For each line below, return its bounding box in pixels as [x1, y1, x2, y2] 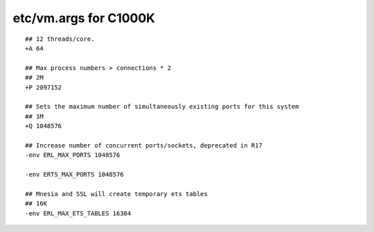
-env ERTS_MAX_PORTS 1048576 [25, 170, 124, 179]
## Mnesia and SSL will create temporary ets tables [25, 190, 208, 197]
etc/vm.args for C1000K [12, 10, 155, 26]
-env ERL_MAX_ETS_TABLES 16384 [25, 209, 132, 217]
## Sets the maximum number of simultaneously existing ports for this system [25, 102, 299, 111]
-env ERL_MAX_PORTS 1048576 [25, 151, 121, 159]
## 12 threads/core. [25, 35, 95, 43]
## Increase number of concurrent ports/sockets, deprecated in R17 [25, 141, 262, 149]
